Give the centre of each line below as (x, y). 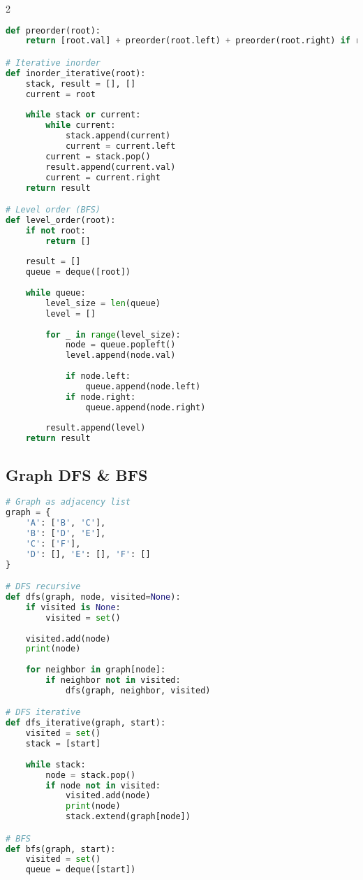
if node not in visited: (103, 785)
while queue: (55, 293)
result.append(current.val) (111, 167)
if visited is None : (73, 607)
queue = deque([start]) (81, 870)
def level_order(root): (61, 220)
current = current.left (120, 146)
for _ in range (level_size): (113, 334)
